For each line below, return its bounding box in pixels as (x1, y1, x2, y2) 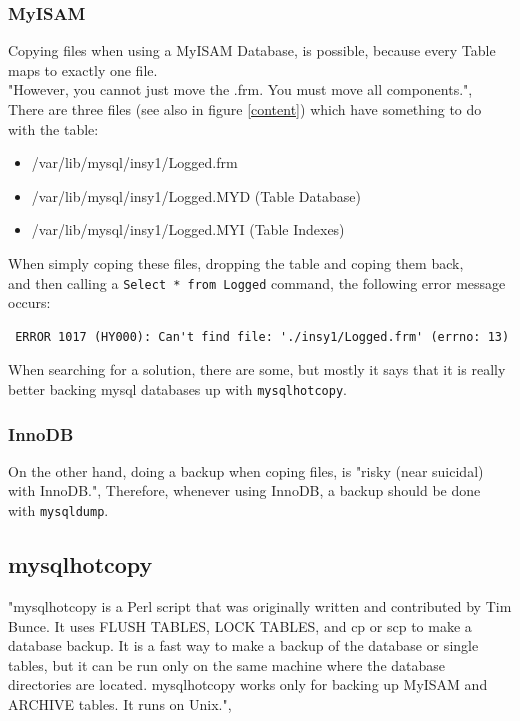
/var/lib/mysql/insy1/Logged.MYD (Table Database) (31, 185, 361, 206)
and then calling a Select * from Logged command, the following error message (8, 272, 506, 293)
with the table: (8, 118, 99, 139)
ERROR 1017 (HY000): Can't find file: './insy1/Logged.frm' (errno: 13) (15, 329, 510, 344)
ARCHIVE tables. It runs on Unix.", (8, 693, 232, 714)
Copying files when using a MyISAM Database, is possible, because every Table (8, 40, 496, 61)
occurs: (8, 292, 51, 313)
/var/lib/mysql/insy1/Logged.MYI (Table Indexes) (31, 219, 345, 240)
